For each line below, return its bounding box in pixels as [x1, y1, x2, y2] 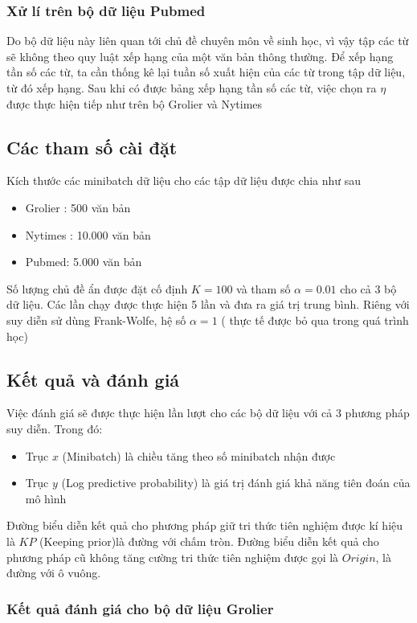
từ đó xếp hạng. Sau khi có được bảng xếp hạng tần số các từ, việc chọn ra [6, 80, 377, 96]
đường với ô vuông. [6, 564, 101, 581]
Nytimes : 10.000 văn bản [25, 226, 151, 243]
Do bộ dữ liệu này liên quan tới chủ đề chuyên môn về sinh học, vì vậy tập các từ [6, 32, 409, 49]
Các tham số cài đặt [6, 134, 178, 159]
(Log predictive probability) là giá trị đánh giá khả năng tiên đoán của [61, 474, 411, 491]
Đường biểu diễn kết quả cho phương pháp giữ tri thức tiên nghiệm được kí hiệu [6, 517, 403, 534]
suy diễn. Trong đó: [6, 420, 103, 437]
